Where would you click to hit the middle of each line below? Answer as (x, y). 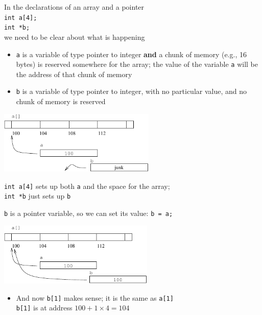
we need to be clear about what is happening (75, 37)
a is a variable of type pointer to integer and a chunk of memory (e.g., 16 (131, 54)
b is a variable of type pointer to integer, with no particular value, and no (131, 91)
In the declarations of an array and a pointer (74, 7)
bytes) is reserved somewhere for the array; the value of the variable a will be (137, 64)
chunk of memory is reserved (61, 101)
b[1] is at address (44, 308)
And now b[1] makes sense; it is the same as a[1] (95, 297)
